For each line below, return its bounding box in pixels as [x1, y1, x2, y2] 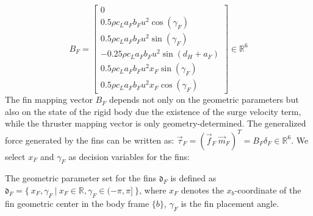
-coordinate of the [234, 183, 301, 196]
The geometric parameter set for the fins [5, 172, 156, 184]
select [5, 150, 26, 162]
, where [139, 183, 167, 196]
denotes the [181, 183, 224, 196]
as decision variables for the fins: [68, 150, 190, 162]
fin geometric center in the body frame [5, 197, 149, 209]
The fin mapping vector [5, 93, 93, 106]
